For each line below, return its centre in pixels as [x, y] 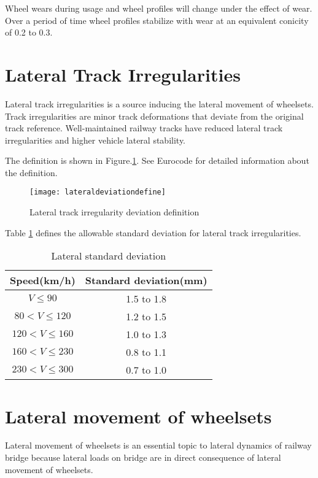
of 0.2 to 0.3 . [29, 32]
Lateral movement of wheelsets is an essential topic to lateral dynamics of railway [158, 445]
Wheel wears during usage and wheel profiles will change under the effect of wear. [159, 8]
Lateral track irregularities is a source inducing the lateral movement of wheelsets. [159, 103]
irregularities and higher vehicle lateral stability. [95, 140]
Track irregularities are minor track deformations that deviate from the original [154, 116]
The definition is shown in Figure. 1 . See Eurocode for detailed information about [157, 160]
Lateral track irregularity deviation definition [114, 212]
